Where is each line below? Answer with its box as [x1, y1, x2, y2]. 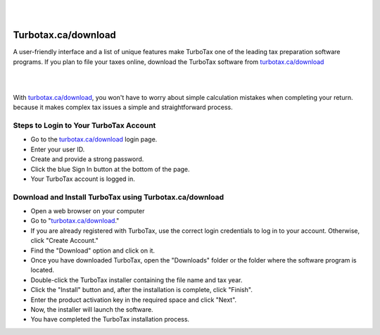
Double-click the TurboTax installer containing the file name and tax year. [30, 275, 243, 284]
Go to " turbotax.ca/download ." [30, 217, 120, 225]
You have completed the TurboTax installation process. [30, 315, 190, 324]
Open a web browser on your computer [30, 207, 145, 215]
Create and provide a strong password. [30, 155, 144, 163]
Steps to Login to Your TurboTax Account [13, 120, 156, 130]
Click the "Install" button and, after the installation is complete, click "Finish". [30, 286, 253, 294]
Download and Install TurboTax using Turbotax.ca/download [13, 192, 224, 202]
